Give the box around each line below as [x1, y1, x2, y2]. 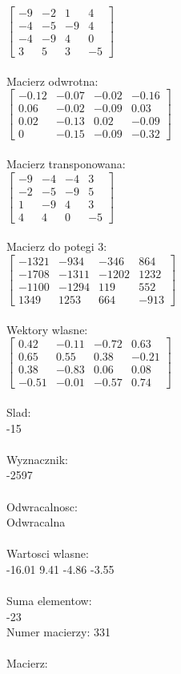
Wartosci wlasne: [6, 545, 89, 562]
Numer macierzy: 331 [6, 624, 111, 640]
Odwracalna [6, 514, 66, 531]
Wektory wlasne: [6, 321, 88, 337]
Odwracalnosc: [6, 498, 78, 515]
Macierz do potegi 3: [6, 238, 107, 255]
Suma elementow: [6, 592, 92, 609]
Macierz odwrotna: [6, 72, 99, 89]
